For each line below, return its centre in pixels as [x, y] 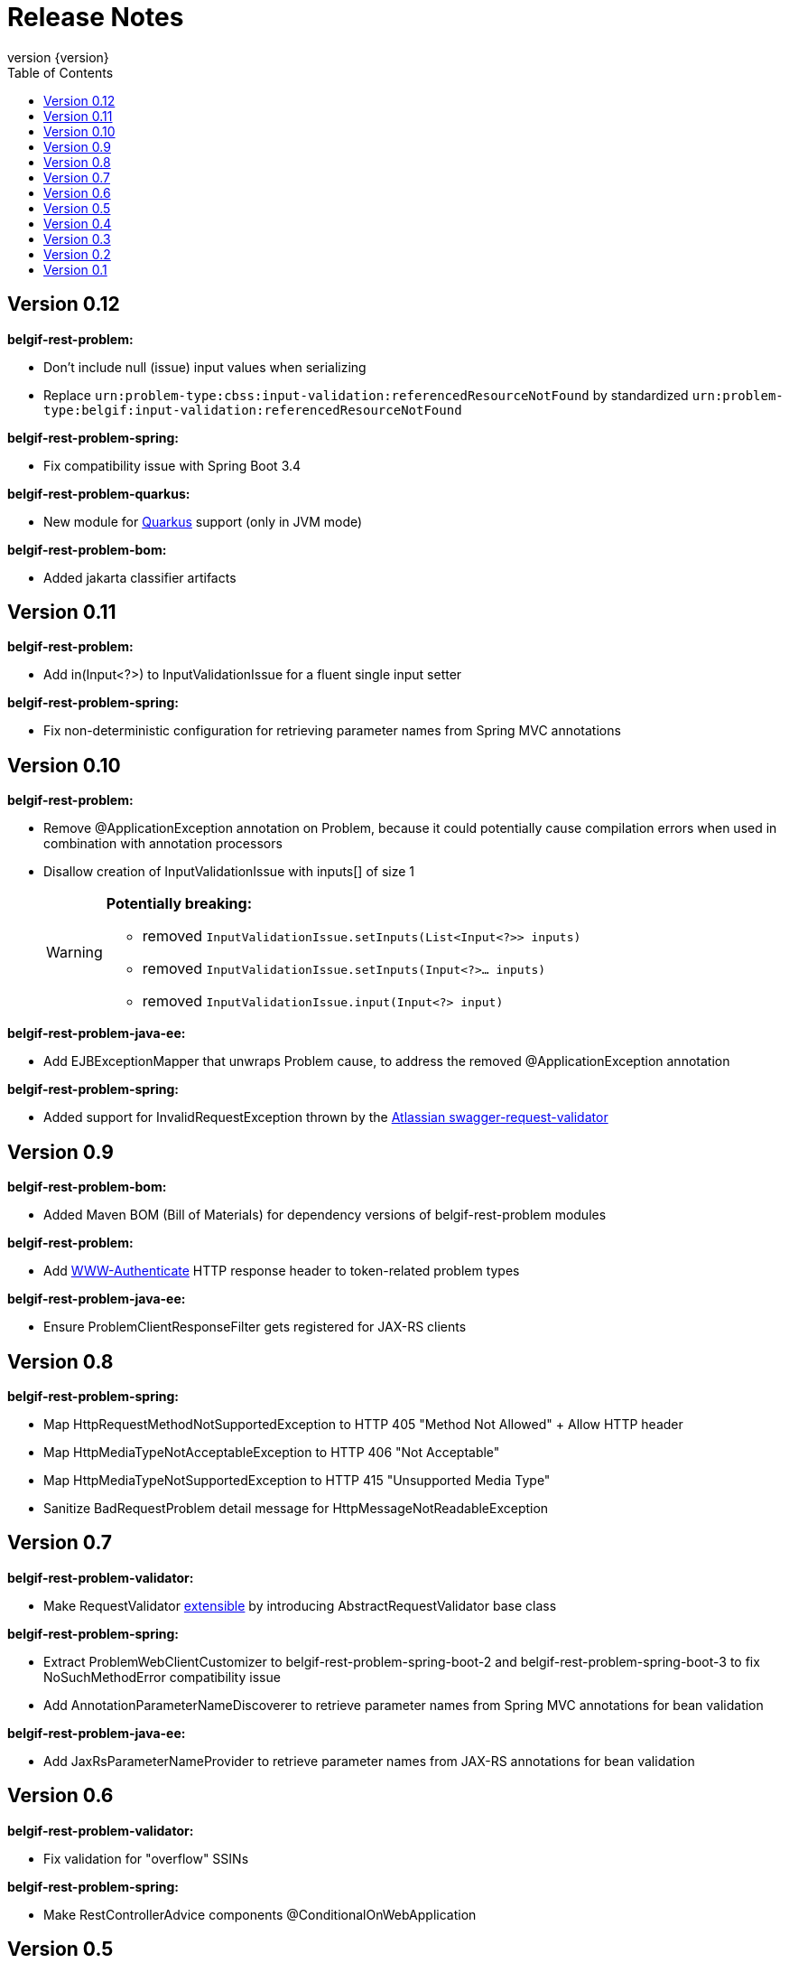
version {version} [58, 57]
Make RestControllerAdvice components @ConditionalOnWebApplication [260, 1914]
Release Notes [96, 17]
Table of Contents [60, 72]
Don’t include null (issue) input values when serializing [205, 367]
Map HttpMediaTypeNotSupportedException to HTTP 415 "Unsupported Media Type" [297, 1480]
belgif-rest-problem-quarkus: [99, 493]
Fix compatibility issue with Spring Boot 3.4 [172, 465]
